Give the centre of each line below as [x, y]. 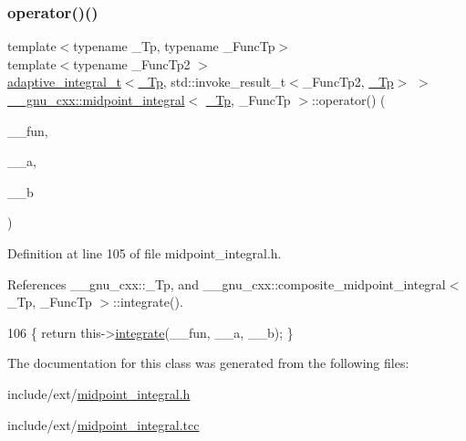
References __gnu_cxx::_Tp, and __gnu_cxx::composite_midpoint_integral [227, 283]
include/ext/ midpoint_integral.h [99, 393]
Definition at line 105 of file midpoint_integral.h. [145, 252]
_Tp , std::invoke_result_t [212, 82]
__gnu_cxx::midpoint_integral [96, 100]
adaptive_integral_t [64, 82]
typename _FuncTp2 [132, 63]
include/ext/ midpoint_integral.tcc [104, 424]
